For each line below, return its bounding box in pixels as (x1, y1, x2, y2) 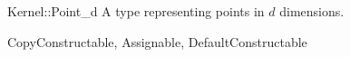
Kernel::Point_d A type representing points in (7, 2, 265, 20)
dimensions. (279, 2, 345, 20)
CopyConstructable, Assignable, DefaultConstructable (7, 32, 307, 51)
